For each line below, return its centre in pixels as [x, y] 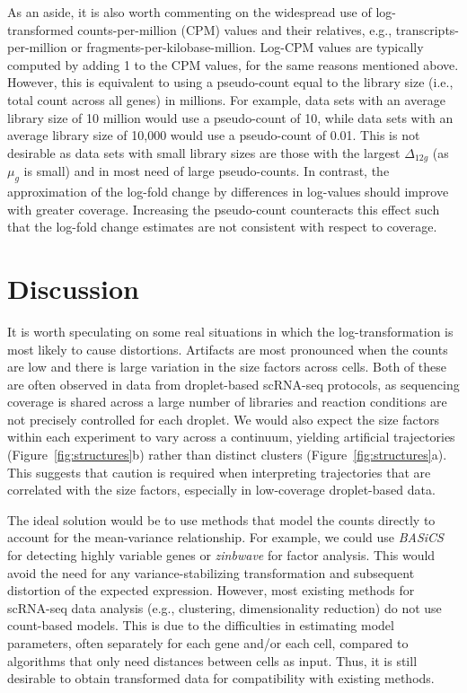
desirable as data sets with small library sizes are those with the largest [204, 152]
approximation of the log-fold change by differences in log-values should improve [228, 191]
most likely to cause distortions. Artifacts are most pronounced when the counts [228, 349]
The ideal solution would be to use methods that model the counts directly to [221, 519]
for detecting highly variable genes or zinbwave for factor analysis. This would [221, 555]
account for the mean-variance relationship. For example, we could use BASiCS [225, 537]
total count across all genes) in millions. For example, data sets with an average [227, 99]
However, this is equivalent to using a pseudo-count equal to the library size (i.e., [230, 82]
